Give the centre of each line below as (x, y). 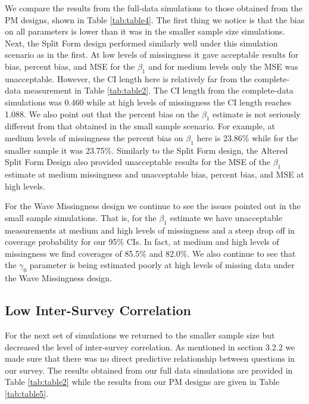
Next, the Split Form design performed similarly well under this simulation (141, 43)
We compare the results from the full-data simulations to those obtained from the (154, 8)
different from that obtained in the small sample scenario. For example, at (140, 126)
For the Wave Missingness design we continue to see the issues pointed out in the (153, 206)
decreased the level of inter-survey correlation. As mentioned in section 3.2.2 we (150, 346)
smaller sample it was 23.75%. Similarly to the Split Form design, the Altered (146, 150)
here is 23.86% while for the (247, 137)
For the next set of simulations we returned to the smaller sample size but (140, 335)
